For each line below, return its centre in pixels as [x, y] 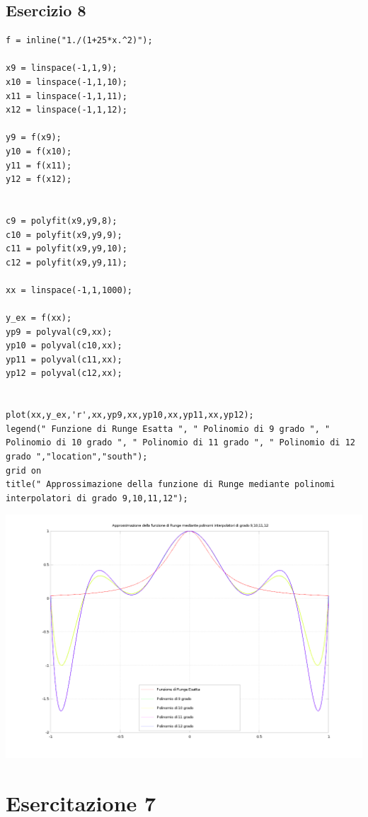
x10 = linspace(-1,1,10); [67, 82]
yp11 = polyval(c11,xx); [64, 359]
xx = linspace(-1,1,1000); [69, 290]
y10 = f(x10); [39, 151]
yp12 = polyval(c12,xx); [64, 373]
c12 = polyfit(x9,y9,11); [67, 262]
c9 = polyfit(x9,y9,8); [62, 221]
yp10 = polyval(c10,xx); [64, 346]
